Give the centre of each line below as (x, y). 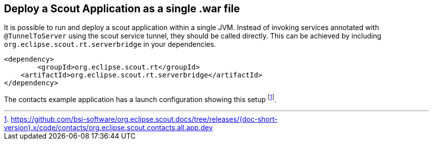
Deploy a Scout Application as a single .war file (122, 9)
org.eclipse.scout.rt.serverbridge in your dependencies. (110, 44)
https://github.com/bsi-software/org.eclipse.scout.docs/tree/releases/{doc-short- (144, 119)
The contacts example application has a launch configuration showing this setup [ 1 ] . (140, 99)
